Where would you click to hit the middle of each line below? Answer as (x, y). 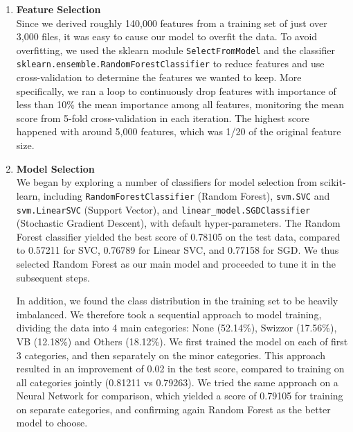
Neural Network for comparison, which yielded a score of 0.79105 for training (180, 396)
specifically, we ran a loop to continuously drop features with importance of (176, 90)
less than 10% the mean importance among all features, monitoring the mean (180, 104)
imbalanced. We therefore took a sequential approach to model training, (169, 314)
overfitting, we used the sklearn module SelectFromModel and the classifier (175, 50)
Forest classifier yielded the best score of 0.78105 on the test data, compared (178, 236)
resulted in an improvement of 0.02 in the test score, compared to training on (180, 369)
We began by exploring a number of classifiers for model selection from (166, 182)
